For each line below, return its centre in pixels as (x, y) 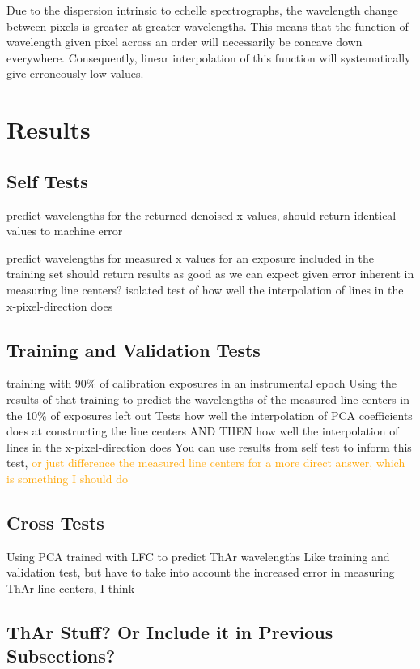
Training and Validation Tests (134, 349)
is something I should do (67, 478)
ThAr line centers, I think (71, 588)
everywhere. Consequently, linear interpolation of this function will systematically (209, 57)
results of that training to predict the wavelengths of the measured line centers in (208, 399)
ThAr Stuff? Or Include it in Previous (170, 631)
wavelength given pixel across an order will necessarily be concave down (185, 42)
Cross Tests (55, 522)
